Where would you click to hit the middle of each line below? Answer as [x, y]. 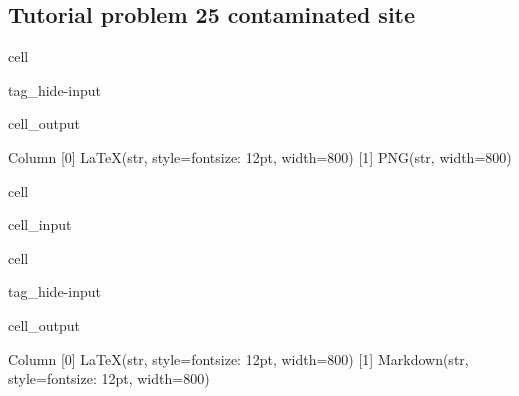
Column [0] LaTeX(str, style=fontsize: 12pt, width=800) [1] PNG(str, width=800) [260, 156]
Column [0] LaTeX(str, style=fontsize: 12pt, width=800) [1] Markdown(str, [238, 358]
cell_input [40, 224]
